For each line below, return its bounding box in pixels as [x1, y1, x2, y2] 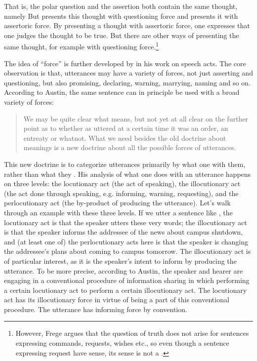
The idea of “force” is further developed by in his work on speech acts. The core [4, 58, 246, 68]
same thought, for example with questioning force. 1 [4, 40, 159, 52]
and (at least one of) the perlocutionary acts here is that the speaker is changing [4, 236, 249, 246]
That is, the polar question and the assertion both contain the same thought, [4, 1, 238, 11]
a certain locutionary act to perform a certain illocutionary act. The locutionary [4, 284, 247, 295]
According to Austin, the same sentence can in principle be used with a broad [4, 87, 240, 97]
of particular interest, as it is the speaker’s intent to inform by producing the [4, 255, 237, 266]
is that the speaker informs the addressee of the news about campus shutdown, [4, 227, 243, 237]
